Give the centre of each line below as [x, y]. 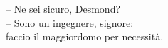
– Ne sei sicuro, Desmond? [63, 8]
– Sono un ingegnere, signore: [70, 22]
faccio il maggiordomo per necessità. [85, 36]
